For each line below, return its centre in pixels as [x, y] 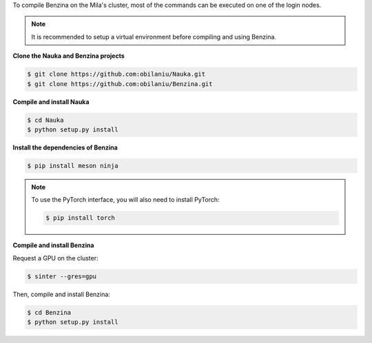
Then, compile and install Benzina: [61, 294]
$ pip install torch [80, 218]
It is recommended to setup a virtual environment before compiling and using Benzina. [154, 37]
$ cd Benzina [49, 312]
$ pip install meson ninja [73, 166]
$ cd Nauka [45, 120]
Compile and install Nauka [51, 102]
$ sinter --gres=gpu [62, 276]
